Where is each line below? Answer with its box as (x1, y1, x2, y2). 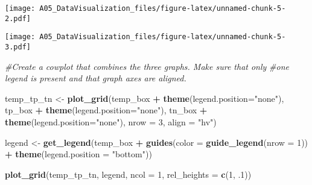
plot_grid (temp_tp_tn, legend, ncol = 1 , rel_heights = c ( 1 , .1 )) (5, 168, 252, 180)
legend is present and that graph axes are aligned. (5, 72, 186, 84)
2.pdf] (5, 14, 31, 23)
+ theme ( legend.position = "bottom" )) (5, 148, 152, 160)
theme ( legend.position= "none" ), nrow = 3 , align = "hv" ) (5, 116, 217, 128)
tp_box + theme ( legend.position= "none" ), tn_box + (5, 104, 208, 116)
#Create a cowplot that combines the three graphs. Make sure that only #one (5, 60, 289, 72)
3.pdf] (5, 42, 31, 51)
